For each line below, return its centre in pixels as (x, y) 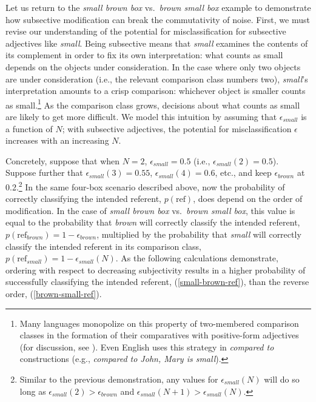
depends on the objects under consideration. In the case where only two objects (153, 66)
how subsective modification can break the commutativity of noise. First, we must (158, 19)
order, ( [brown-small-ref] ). (54, 293)
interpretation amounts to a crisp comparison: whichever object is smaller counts (156, 91)
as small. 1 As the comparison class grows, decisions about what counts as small (153, 104)
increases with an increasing (57, 140)
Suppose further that (44, 173)
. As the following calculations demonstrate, (197, 258)
